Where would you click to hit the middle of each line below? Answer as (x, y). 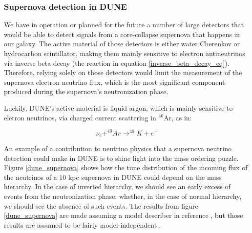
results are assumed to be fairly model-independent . (83, 224)
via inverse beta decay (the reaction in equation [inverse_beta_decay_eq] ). (117, 63)
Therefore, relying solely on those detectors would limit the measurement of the (123, 72)
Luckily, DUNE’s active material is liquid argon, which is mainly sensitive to (118, 107)
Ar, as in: (178, 117)
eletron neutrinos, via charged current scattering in (80, 117)
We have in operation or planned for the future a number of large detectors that (124, 25)
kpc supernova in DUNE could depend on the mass (145, 177)
